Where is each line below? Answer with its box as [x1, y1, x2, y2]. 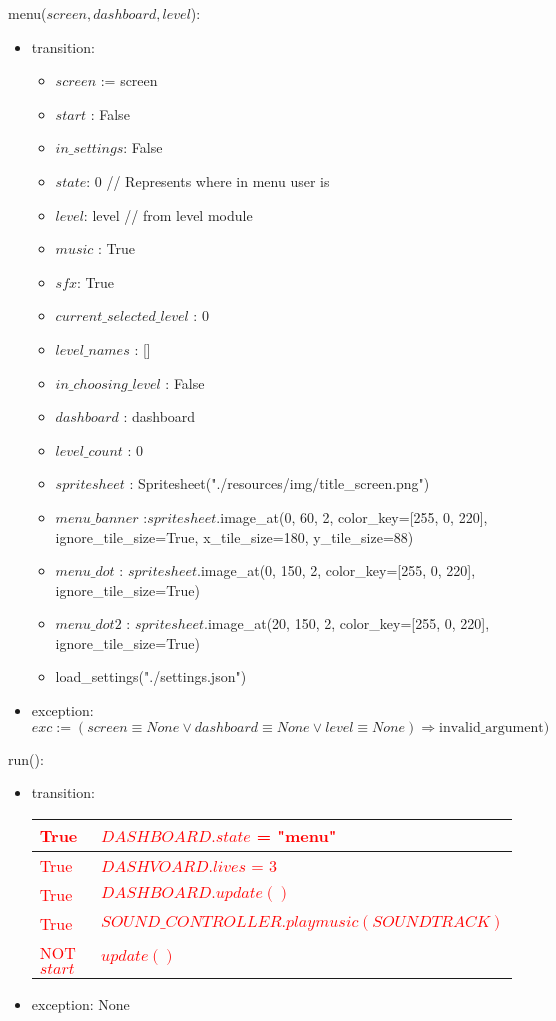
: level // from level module [83, 204, 253, 225]
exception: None [31, 993, 130, 1014]
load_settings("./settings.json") [55, 666, 247, 687]
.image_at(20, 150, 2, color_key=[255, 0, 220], [204, 613, 490, 634]
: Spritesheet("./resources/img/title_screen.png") [129, 473, 430, 494]
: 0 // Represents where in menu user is [86, 170, 330, 191]
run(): [8, 748, 44, 769]
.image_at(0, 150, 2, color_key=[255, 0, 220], [197, 560, 476, 581]
